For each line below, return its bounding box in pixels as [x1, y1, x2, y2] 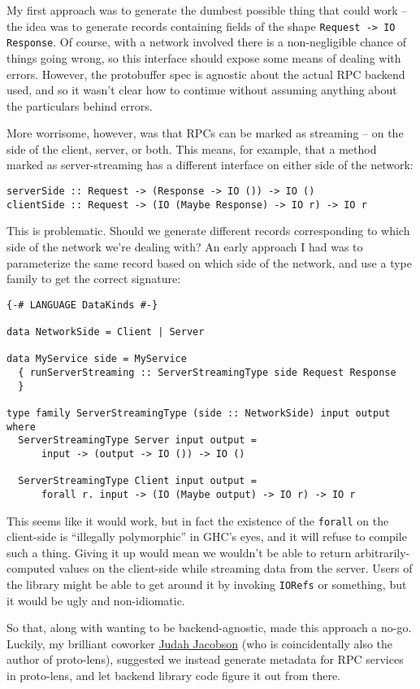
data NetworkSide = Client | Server [6, 326, 205, 338]
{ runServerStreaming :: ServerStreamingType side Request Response [18, 367, 396, 379]
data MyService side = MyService [6, 353, 187, 365]
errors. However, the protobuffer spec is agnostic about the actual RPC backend [6, 65, 405, 82]
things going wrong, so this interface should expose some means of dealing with [6, 49, 401, 66]
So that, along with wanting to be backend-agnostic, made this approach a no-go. [6, 619, 412, 636]
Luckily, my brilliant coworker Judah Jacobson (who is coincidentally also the [6, 634, 393, 652]
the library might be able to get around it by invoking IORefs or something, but [6, 576, 407, 593]
